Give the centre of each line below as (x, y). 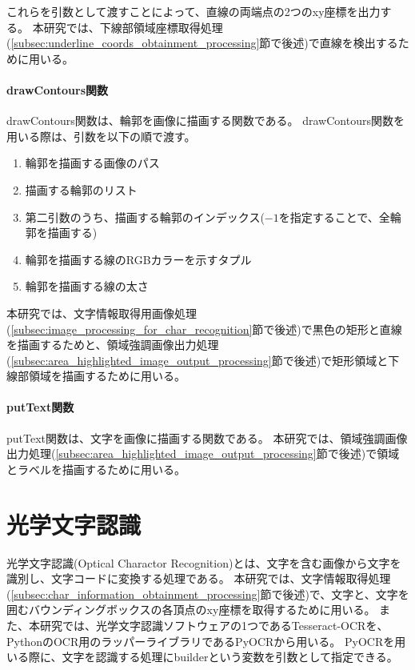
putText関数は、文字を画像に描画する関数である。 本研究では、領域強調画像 (207, 437)
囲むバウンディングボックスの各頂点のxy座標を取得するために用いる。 (191, 610)
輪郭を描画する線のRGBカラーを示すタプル (138, 259)
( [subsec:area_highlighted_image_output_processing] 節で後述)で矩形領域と (198, 360)
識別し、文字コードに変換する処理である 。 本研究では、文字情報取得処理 (199, 578)
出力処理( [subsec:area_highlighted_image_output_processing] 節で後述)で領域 (203, 453)
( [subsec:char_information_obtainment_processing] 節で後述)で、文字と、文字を (208, 594)
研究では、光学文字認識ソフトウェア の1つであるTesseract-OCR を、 (214, 625)
